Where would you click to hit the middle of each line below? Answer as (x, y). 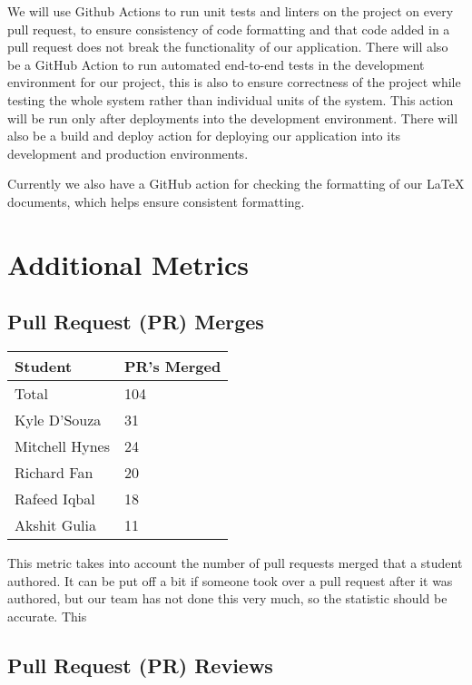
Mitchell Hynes (62, 446)
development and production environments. (128, 153)
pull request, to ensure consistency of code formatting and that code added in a (229, 29)
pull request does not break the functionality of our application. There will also (228, 47)
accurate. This (47, 616)
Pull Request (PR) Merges (136, 322)
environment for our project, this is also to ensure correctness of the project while (234, 82)
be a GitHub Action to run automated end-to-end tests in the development (216, 64)
